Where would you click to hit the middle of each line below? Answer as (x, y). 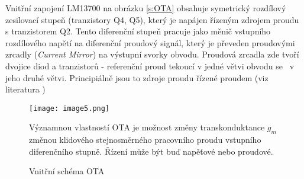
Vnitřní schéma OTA (67, 171)
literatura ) (25, 89)
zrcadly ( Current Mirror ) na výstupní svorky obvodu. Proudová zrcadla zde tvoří (152, 54)
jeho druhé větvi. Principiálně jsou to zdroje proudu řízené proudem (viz (137, 77)
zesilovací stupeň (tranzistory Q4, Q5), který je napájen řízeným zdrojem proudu (152, 19)
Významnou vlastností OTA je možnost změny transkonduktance (147, 127)
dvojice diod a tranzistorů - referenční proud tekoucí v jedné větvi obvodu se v (150, 65)
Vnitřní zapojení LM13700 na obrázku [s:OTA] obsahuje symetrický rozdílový (146, 8)
